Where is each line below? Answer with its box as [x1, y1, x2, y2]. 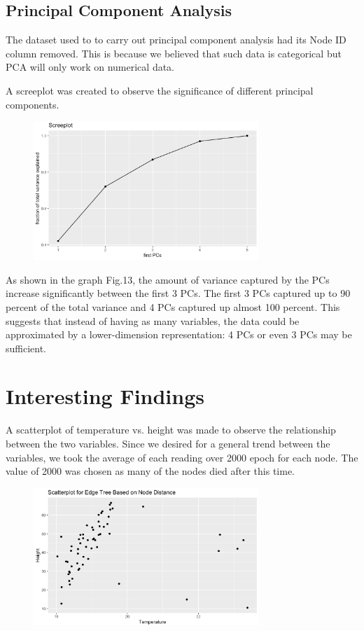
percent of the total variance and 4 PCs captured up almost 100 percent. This [6, 299, 340, 314]
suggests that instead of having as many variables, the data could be [6, 313, 300, 328]
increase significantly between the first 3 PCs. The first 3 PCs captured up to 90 [6, 286, 351, 300]
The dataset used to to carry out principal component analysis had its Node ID [6, 32, 346, 47]
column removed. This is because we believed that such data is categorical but [6, 46, 342, 60]
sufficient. [6, 340, 47, 355]
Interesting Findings [6, 382, 205, 410]
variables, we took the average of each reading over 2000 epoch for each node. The [6, 450, 358, 464]
